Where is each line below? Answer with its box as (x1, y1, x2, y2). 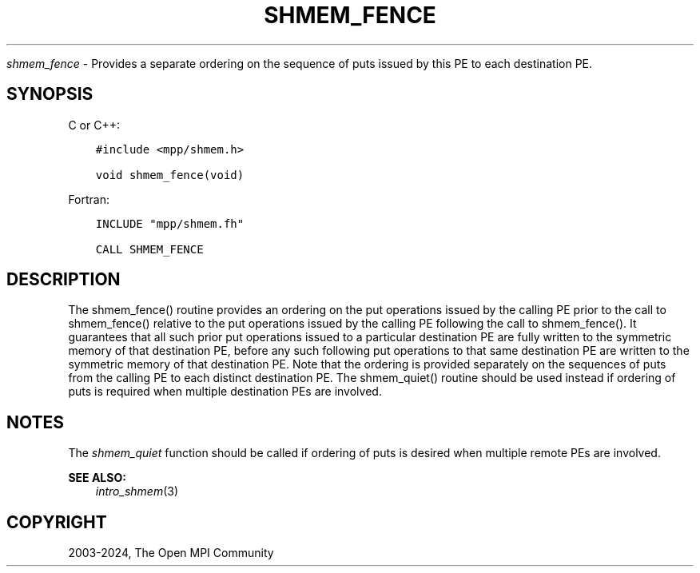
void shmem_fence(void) (95, 168, 245, 181)
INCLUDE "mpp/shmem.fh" (95, 217, 245, 230)
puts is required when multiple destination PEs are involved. (68, 384, 382, 399)
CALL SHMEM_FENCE (95, 242, 204, 256)
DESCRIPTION (6, 269, 121, 290)
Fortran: (68, 192, 110, 206)
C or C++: (68, 117, 120, 132)
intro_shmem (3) (95, 484, 179, 499)
